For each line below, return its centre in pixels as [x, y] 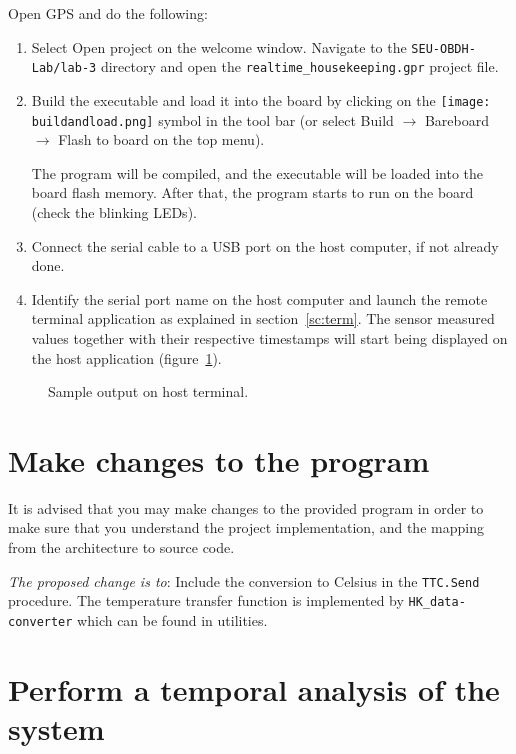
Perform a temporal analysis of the [254, 688]
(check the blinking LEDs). [114, 212]
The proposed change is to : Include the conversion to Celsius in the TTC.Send [244, 580]
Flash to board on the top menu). [161, 139]
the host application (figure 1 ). [126, 357]
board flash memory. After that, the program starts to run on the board [252, 192]
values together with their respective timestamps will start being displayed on [269, 337]
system [56, 728]
